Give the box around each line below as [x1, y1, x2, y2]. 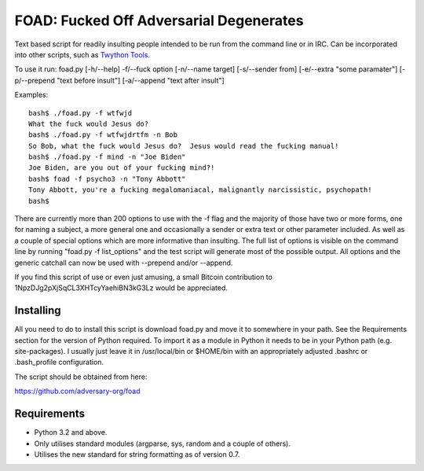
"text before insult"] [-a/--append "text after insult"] [56, 75, 225, 85]
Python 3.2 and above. [34, 428, 108, 437]
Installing [14, 304, 62, 318]
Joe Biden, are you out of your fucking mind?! [28, 164, 215, 172]
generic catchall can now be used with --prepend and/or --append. [14, 258, 233, 267]
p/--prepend [14, 75, 55, 85]
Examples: [14, 90, 49, 100]
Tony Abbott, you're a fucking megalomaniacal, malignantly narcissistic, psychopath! [28, 186, 372, 194]
